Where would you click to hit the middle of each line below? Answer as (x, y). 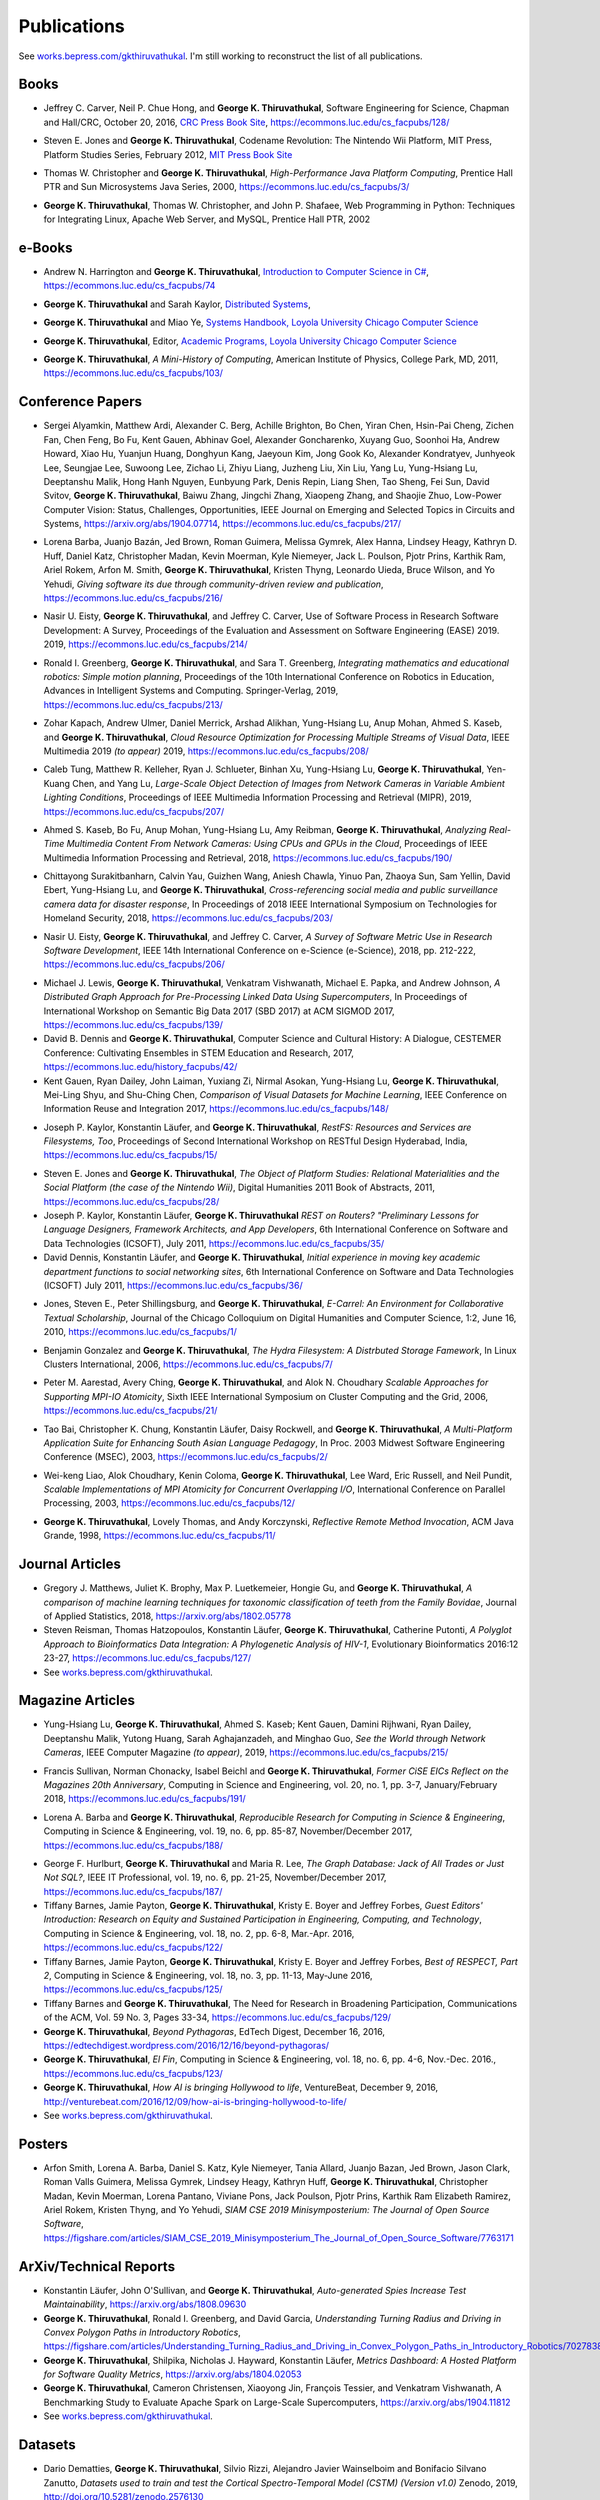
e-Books (45, 248)
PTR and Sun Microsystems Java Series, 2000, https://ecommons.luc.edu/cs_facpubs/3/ (226, 187)
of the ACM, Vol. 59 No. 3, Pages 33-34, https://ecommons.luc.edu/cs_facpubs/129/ (217, 2017)
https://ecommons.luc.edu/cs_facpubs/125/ (133, 1989)
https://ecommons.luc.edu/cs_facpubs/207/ (134, 811)
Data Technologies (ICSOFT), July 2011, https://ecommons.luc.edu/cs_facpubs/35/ (214, 1243)
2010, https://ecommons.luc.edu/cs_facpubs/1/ (140, 1332)
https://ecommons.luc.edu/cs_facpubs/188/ (133, 1845)
